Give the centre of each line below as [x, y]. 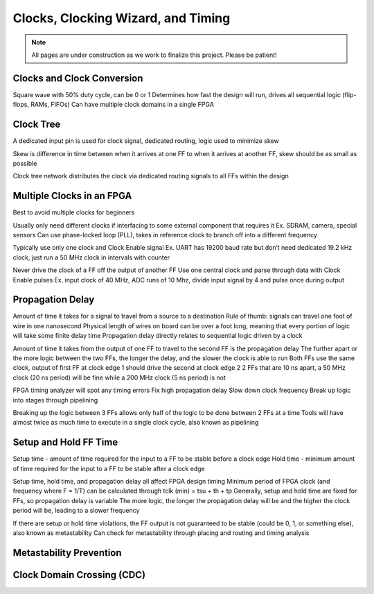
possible [25, 163]
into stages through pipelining [55, 400]
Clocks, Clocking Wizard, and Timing [122, 18]
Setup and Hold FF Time [65, 442]
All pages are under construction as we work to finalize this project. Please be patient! [154, 55]
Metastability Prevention [67, 553]
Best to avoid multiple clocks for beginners [74, 212]
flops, [21, 105]
